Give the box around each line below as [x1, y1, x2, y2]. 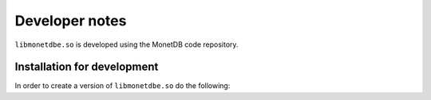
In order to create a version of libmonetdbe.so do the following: [14, 81, 231, 90]
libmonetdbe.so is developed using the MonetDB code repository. [14, 40, 239, 49]
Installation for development [14, 60, 159, 74]
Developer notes [14, 12, 127, 29]
